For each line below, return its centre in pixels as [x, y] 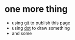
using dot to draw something [41, 28]
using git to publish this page [41, 23]
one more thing [36, 9]
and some [22, 33]
